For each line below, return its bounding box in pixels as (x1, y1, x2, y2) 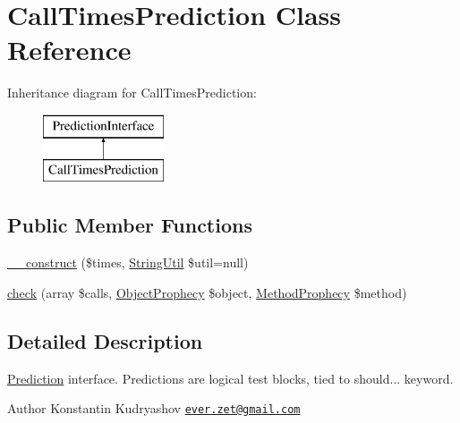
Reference (7, 31, 132, 68)
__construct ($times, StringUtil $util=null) (7, 253, 249, 272)
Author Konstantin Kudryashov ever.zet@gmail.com (7, 399, 301, 418)
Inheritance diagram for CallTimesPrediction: (7, 83, 257, 102)
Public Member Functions (7, 211, 252, 239)
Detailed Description (7, 326, 203, 354)
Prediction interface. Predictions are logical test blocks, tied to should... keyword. (7, 368, 454, 387)
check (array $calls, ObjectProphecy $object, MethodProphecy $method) (7, 283, 407, 301)
